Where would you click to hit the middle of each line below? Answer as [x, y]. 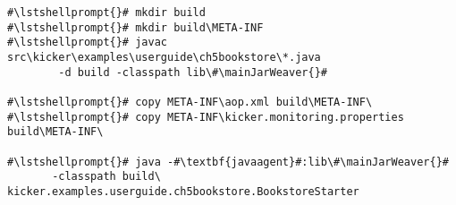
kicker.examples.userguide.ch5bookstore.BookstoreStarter [183, 191]
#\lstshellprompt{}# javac [87, 43]
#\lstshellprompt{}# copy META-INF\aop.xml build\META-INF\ [190, 102]
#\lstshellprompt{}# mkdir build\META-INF [135, 27]
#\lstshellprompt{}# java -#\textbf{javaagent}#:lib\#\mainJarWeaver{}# [228, 162]
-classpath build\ [106, 177]
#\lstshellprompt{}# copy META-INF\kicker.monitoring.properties [206, 117]
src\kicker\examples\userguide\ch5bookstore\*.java [164, 57]
